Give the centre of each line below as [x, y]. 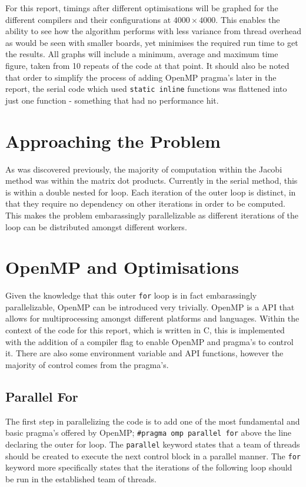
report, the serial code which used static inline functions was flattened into [146, 89]
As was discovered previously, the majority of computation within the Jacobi [144, 169]
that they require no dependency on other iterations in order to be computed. [145, 203]
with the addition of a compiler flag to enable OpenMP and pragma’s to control [149, 341]
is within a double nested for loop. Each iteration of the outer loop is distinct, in [151, 192]
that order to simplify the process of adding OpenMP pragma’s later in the [141, 77]
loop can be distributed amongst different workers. [96, 226]
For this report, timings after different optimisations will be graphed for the [142, 8]
